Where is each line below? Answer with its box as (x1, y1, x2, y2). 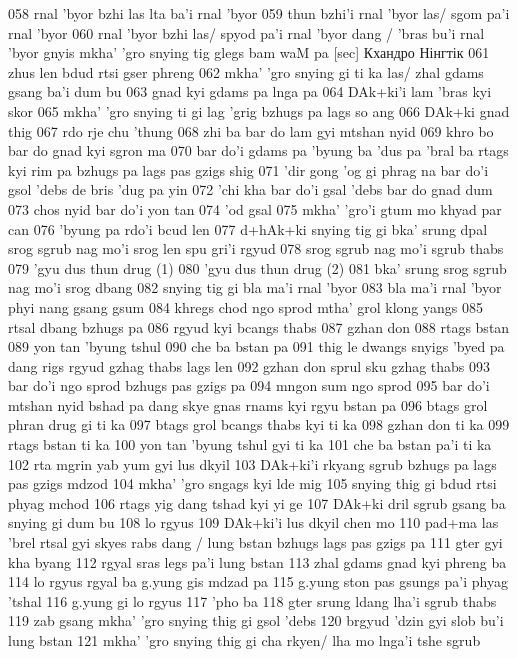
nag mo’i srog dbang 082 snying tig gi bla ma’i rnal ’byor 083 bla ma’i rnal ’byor (8, 277, 502, 298)
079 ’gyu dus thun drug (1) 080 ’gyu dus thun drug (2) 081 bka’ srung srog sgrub (8, 257, 507, 278)
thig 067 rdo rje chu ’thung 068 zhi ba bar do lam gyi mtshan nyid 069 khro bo (8, 120, 494, 141)
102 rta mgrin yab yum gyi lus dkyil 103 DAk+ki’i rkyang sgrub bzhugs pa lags (8, 453, 497, 474)
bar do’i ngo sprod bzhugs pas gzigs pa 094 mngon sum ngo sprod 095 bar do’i (8, 375, 490, 396)
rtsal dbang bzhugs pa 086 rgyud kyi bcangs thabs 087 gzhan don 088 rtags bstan (8, 316, 510, 337)
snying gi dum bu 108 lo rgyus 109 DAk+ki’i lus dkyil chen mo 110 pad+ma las (8, 512, 499, 533)
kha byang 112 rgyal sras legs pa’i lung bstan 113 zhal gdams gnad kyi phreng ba (8, 551, 507, 572)
